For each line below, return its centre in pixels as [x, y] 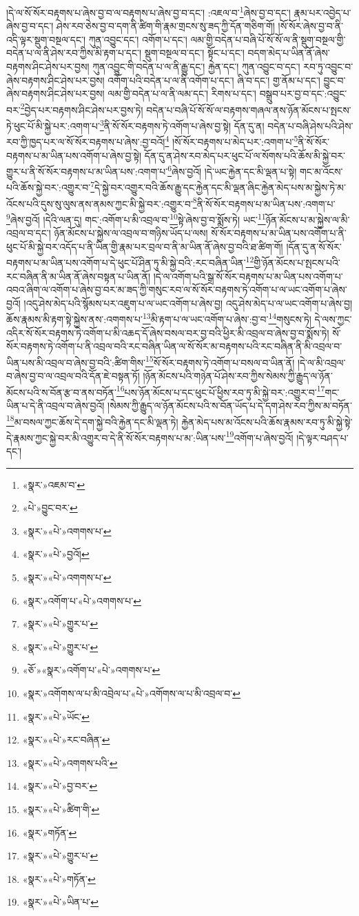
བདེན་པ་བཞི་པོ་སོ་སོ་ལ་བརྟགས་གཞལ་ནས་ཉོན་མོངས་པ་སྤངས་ [249, 109]
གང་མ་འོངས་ [321, 171]
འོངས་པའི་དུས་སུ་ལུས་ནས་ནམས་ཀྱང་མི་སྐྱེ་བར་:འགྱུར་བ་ [100, 203]
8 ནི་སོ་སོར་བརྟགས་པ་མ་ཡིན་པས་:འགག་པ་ [264, 202]
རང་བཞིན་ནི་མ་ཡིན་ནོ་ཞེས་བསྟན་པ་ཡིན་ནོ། [79, 276]
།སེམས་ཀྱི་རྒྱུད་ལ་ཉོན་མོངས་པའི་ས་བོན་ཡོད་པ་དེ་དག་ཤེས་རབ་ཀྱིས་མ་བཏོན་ [230, 405]
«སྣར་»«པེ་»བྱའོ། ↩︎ [56, 554]
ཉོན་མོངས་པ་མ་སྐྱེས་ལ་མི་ [308, 219]
